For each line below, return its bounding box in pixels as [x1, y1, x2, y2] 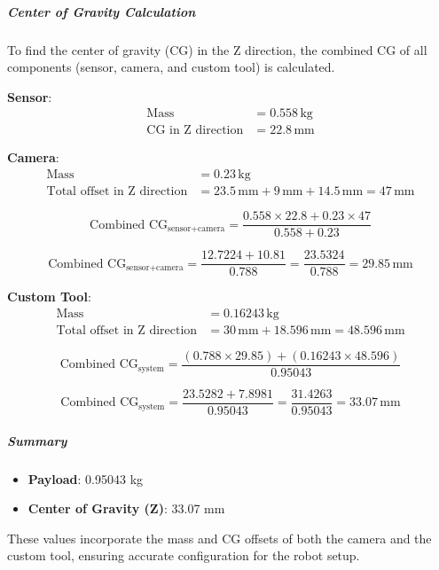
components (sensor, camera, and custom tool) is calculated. [7, 58, 335, 76]
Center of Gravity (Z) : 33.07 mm [27, 499, 225, 518]
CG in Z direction [146, 124, 244, 137]
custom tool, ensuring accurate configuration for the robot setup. [7, 546, 360, 565]
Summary [7, 431, 67, 449]
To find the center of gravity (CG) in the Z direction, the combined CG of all [7, 40, 427, 59]
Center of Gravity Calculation [7, 2, 196, 20]
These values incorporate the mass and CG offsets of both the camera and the [7, 528, 432, 547]
